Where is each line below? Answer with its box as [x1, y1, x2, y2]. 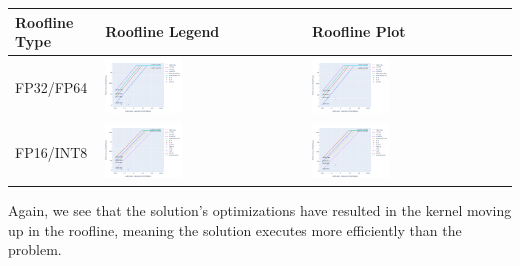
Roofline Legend [105, 21, 220, 42]
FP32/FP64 [15, 76, 88, 97]
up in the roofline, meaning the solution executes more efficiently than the [8, 219, 462, 240]
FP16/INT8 [15, 141, 88, 162]
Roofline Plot [312, 21, 406, 42]
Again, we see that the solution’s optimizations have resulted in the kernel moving [8, 200, 512, 221]
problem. [8, 239, 62, 260]
